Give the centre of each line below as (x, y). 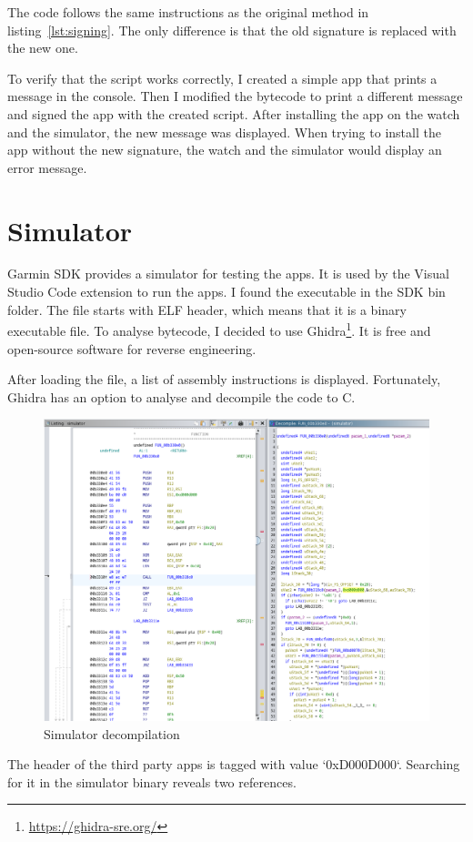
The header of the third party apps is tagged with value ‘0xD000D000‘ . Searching (234, 764)
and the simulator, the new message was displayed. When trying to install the (224, 132)
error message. (47, 167)
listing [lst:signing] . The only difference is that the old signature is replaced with (232, 30)
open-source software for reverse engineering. (132, 348)
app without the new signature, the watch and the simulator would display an (225, 150)
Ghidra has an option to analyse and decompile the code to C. (181, 396)
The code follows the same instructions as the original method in (188, 12)
